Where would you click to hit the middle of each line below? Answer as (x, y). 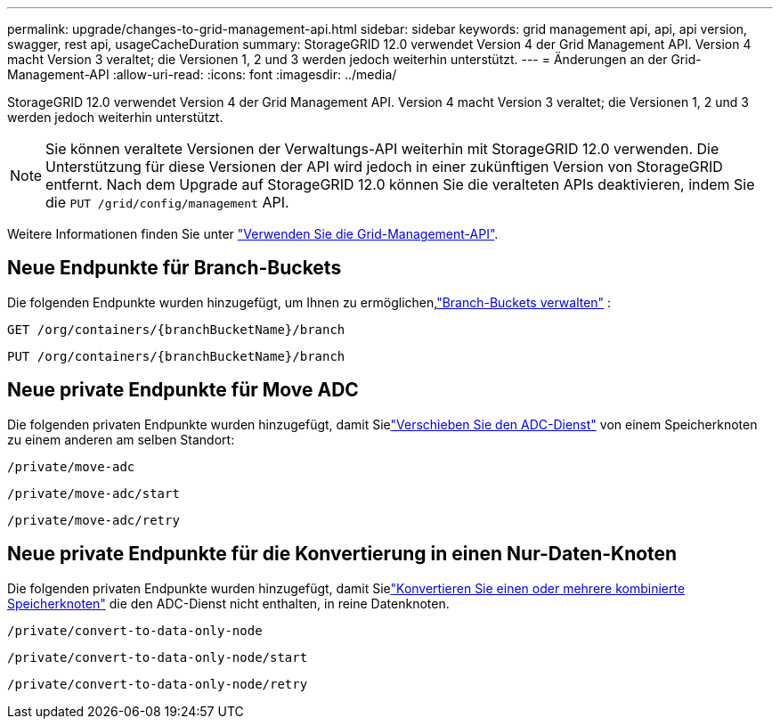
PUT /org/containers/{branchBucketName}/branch (176, 356)
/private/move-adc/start (93, 493)
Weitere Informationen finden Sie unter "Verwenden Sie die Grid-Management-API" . (253, 234)
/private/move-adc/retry (93, 520)
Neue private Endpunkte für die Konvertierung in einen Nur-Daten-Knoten (342, 554)
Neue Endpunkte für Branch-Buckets (175, 268)
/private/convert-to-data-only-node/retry (158, 684)
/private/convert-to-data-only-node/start (158, 657)
